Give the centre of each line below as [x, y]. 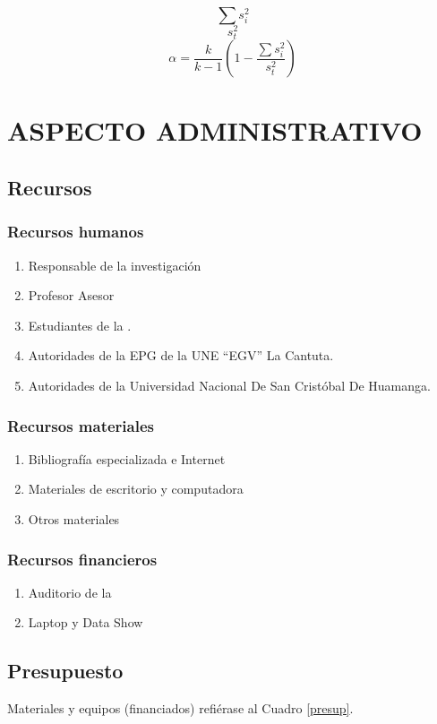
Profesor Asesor [71, 295]
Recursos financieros [82, 559]
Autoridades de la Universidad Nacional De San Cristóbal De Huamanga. [229, 385]
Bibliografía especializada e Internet [127, 458]
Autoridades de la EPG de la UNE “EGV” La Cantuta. [181, 355]
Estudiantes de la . [80, 325]
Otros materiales [74, 518]
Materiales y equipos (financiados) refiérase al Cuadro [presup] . [180, 708]
